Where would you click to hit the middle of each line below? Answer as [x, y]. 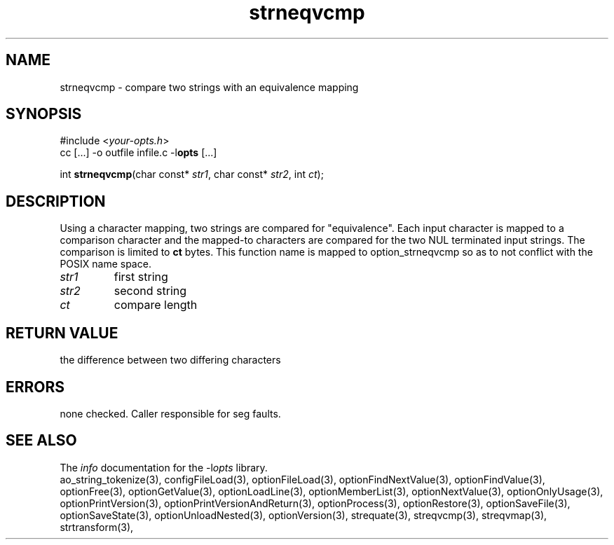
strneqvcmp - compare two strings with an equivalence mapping [209, 87]
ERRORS [35, 387]
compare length [156, 305]
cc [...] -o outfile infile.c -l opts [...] [138, 153]
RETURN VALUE [62, 333]
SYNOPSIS [44, 114]
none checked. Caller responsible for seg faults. [170, 413]
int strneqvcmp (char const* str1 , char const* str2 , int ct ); [192, 174]
